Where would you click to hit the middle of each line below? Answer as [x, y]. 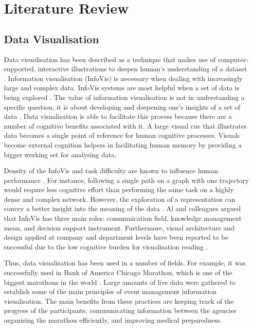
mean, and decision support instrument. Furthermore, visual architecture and [119, 227]
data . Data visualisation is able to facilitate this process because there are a [118, 116]
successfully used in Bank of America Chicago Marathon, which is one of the [118, 272]
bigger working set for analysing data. [60, 154]
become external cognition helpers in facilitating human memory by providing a [123, 144]
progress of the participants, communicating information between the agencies [120, 310]
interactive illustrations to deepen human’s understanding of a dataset [142, 69]
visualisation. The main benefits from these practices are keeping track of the [119, 301]
